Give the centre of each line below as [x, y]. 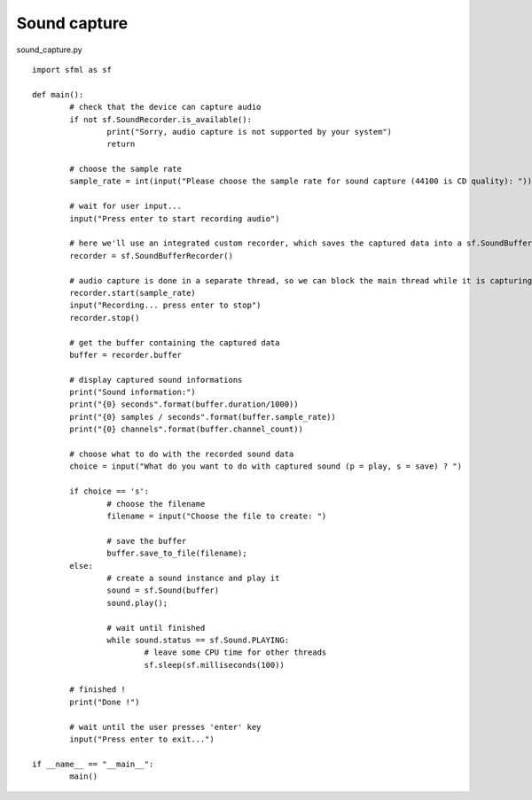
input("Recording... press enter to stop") [165, 305]
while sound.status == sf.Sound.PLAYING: [198, 640]
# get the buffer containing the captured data [175, 342]
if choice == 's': [110, 491]
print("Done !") [105, 702]
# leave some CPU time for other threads [235, 652]
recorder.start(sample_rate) [133, 293]
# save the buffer [147, 541]
